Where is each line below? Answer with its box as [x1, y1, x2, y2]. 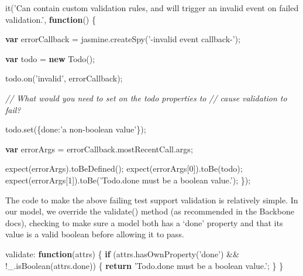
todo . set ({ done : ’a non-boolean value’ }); [5, 123, 146, 135]
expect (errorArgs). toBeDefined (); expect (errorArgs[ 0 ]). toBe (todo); [5, 162, 243, 175]
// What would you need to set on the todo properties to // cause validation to [5, 91, 287, 104]
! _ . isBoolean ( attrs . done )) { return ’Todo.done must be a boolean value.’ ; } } [5, 259, 284, 271]
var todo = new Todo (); [5, 52, 95, 64]
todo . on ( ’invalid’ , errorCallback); [5, 72, 123, 84]
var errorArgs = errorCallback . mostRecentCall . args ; [5, 142, 193, 155]
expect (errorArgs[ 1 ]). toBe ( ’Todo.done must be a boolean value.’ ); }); [5, 173, 251, 186]
